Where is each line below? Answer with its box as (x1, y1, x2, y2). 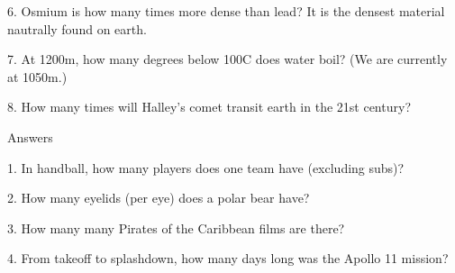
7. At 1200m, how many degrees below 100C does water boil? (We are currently (7, 50, 448, 68)
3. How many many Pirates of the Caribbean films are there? (7, 218, 345, 237)
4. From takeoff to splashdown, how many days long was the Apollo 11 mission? (7, 249, 449, 268)
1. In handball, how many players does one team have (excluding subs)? (7, 158, 405, 177)
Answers (7, 127, 53, 146)
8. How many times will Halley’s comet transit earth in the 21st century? (7, 97, 411, 116)
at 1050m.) (7, 67, 68, 86)
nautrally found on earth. (7, 19, 147, 38)
